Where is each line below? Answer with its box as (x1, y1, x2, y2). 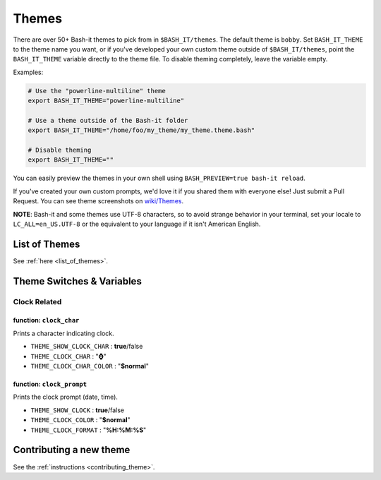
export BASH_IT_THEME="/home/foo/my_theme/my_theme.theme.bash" (28, 126, 255, 134)
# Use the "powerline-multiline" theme (28, 87, 166, 95)
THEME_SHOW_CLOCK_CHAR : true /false (30, 342, 143, 351)
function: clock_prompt (13, 380, 87, 388)
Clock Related (13, 296, 62, 306)
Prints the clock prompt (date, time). (13, 392, 118, 402)
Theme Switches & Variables (13, 275, 143, 287)
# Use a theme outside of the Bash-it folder (28, 116, 188, 124)
